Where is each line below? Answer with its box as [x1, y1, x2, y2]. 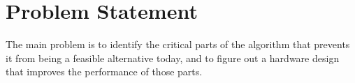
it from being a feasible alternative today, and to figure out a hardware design [6, 50, 340, 65]
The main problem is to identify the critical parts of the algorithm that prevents [6, 37, 350, 52]
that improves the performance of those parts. [6, 64, 203, 79]
